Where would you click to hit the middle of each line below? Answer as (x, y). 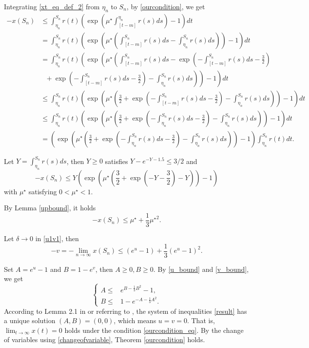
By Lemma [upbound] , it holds (50, 208)
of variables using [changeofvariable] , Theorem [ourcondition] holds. (105, 339)
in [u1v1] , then (57, 238)
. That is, (201, 320)
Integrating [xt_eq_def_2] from (52, 6)
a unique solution (30, 320)
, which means (135, 320)
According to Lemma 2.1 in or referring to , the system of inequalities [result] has (126, 311)
